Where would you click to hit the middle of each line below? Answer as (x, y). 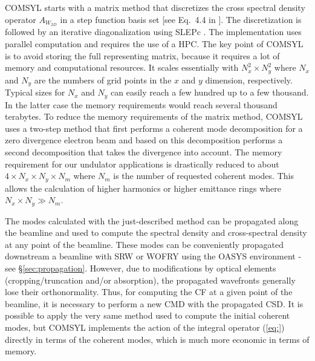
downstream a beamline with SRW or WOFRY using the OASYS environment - (153, 256)
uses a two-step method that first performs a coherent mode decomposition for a (154, 128)
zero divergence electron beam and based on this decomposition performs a (144, 140)
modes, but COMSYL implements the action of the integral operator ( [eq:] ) (145, 327)
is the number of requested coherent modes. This (203, 176)
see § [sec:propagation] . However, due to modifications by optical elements (141, 268)
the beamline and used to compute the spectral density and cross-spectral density (156, 233)
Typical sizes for (35, 92)
